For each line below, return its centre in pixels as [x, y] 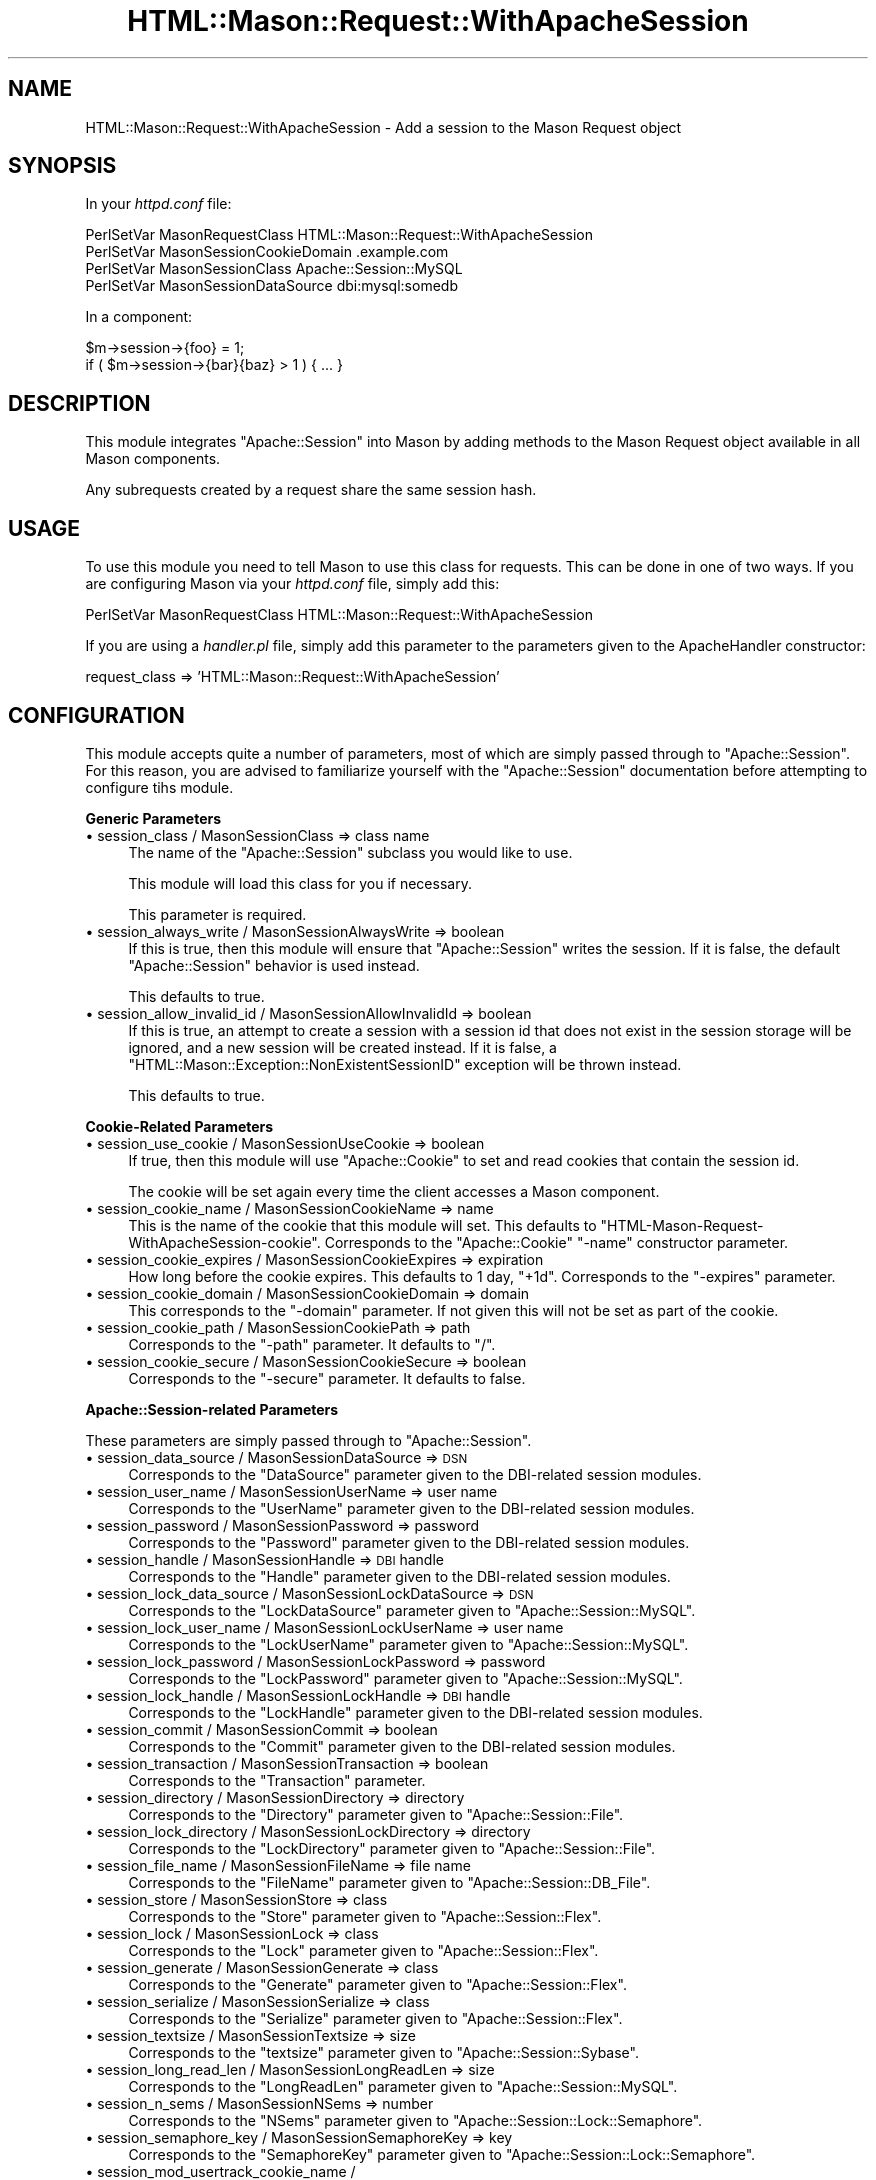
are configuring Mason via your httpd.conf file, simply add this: [292, 584]
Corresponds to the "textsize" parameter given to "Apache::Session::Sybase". [383, 2052]
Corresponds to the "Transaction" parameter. [277, 1780]
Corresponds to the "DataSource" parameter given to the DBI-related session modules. [415, 1474]
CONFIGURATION [96, 715]
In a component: [139, 317]
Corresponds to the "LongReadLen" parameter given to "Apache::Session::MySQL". [403, 2086]
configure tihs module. [159, 787]
